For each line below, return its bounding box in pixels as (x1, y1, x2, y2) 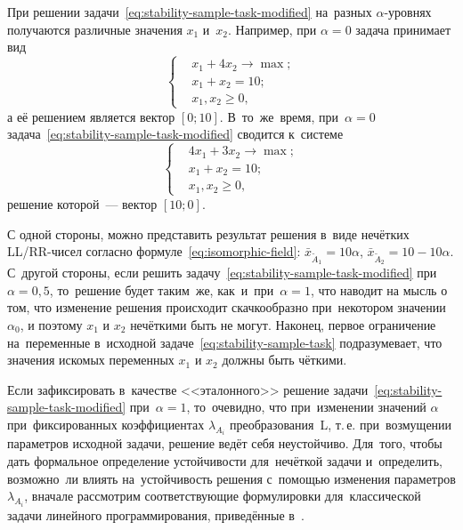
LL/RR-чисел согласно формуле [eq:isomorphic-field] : (7, 242, 301, 261)
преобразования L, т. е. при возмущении (229, 415, 452, 433)
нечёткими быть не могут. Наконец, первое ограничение (130, 316, 436, 334)
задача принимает (355, 20, 451, 38)
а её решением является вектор (7, 107, 175, 125)
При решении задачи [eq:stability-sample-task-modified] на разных (7, 3, 372, 20)
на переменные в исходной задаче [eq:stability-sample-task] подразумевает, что (7, 333, 443, 351)
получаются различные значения (7, 20, 183, 38)
